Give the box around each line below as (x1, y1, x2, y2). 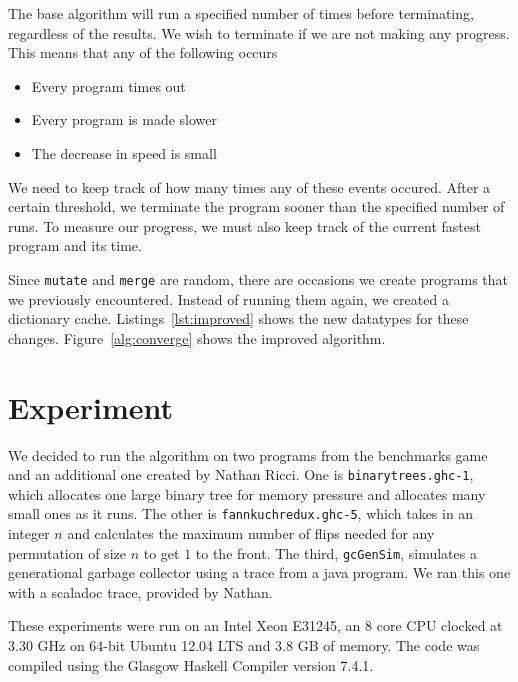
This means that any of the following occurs (8, 42, 278, 63)
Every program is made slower (31, 109, 218, 130)
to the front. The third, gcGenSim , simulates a (195, 542, 477, 563)
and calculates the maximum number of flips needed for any (67, 523, 435, 543)
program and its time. (8, 235, 142, 256)
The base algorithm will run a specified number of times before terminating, (8, 3, 474, 23)
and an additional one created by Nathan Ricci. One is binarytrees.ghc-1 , (8, 464, 474, 485)
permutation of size (8, 542, 126, 563)
